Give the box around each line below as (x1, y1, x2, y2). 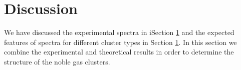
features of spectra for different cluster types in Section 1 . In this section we (4, 36, 237, 47)
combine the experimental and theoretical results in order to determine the (4, 46, 234, 57)
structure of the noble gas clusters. (4, 56, 110, 66)
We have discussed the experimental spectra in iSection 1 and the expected (4, 27, 234, 37)
